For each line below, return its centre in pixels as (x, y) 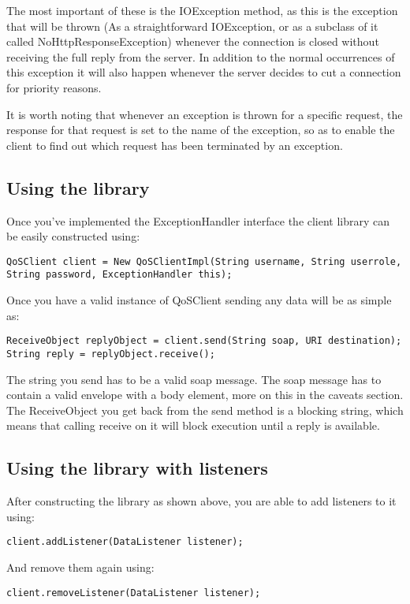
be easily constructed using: (73, 236)
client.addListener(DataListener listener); (125, 542)
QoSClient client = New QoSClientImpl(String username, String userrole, (204, 261)
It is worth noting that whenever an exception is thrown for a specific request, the (205, 114)
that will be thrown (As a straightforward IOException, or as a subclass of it (192, 26)
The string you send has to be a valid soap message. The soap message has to (194, 379)
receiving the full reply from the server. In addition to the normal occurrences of (201, 56)
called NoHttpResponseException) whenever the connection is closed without (193, 41)
